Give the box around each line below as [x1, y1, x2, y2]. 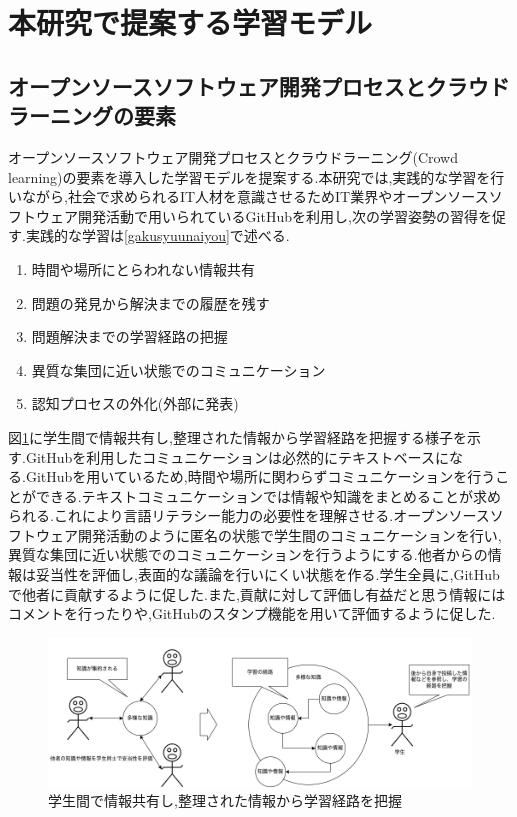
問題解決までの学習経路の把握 [31, 326, 228, 347]
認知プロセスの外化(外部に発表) [31, 393, 239, 414]
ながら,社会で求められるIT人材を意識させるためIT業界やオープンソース [21, 186, 489, 207]
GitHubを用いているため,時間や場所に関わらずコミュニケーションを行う [25, 466, 496, 487]
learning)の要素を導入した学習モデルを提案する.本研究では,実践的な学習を [8, 166, 491, 187]
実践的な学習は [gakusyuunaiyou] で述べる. [25, 225, 290, 246]
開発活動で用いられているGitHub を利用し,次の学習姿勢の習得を [77, 205, 492, 226]
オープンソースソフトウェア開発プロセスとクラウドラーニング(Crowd [8, 146, 459, 167]
